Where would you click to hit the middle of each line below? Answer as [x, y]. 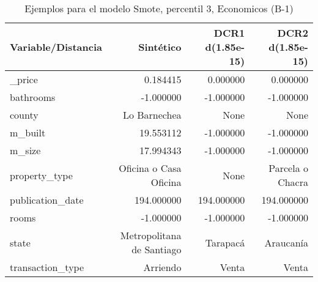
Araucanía [286, 242]
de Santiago [157, 249]
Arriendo [162, 267]
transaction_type [47, 267]
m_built [28, 132]
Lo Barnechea [152, 115]
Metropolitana [151, 235]
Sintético [160, 47]
